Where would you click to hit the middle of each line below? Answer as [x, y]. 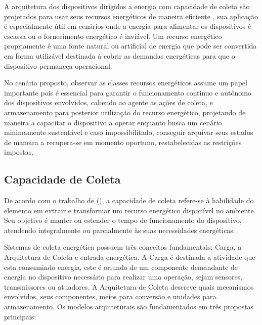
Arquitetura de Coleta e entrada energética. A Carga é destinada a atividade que [130, 257]
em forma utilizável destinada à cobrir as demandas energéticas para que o [120, 55]
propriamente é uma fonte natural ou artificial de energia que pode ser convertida [130, 46]
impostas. [19, 152]
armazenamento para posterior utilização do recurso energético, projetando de [125, 112]
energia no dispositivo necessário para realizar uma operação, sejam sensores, [123, 277]
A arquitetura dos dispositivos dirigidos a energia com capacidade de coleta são [127, 6]
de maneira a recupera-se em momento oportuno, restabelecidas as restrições [123, 142]
